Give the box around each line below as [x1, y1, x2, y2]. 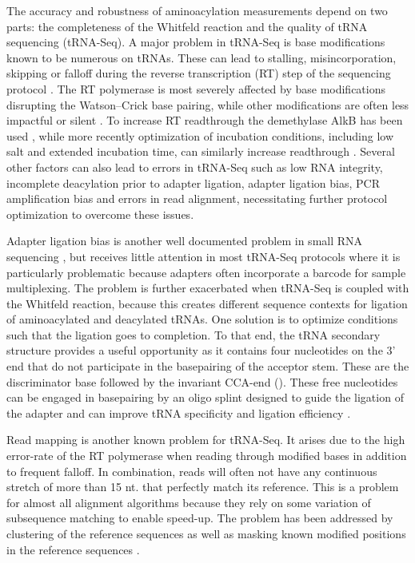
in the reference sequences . [6, 541, 140, 557]
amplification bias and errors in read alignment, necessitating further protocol [6, 190, 388, 207]
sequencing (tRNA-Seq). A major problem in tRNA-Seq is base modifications [6, 34, 385, 50]
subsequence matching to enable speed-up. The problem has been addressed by [6, 509, 393, 526]
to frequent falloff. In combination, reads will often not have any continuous [6, 462, 377, 479]
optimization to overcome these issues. [6, 205, 194, 222]
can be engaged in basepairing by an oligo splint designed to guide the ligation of [6, 389, 404, 406]
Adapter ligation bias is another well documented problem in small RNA [6, 232, 363, 249]
